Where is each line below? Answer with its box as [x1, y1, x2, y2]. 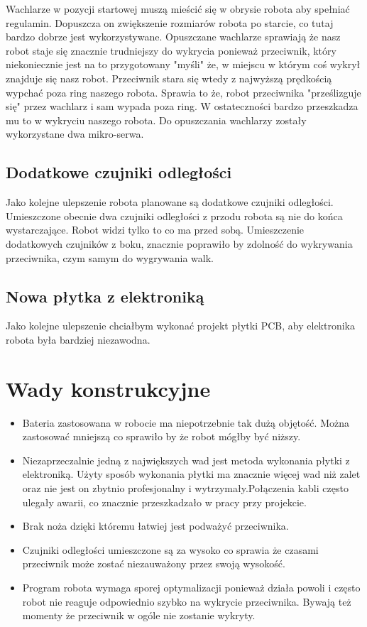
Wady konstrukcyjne [6, 374, 211, 403]
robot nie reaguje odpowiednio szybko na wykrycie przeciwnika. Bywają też [22, 594, 351, 609]
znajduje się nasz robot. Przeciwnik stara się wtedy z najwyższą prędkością [6, 70, 332, 85]
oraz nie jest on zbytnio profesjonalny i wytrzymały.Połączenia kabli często [22, 481, 349, 495]
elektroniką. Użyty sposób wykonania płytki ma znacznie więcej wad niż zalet [22, 467, 361, 481]
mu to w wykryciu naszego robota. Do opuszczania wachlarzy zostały [6, 112, 307, 127]
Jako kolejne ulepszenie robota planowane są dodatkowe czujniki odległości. [6, 195, 334, 209]
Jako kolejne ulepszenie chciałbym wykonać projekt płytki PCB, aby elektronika [6, 318, 355, 333]
